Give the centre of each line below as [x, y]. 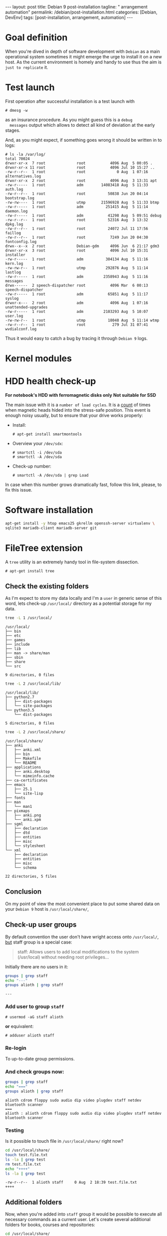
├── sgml [14, 824]
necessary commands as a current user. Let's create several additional [78, 1220]
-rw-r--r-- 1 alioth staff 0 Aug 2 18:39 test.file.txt [71, 1183]
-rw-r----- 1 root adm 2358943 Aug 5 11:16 [77, 276]
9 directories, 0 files [30, 675]
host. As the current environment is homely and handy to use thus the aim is [83, 62]
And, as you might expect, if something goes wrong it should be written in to [83, 140]
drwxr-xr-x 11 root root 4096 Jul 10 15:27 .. [80, 167]
